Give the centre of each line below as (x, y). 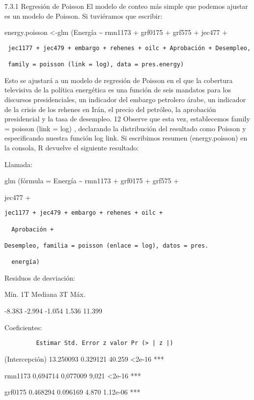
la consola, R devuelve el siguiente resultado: (72, 147)
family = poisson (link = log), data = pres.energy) (96, 65)
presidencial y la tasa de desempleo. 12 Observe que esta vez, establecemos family (127, 119)
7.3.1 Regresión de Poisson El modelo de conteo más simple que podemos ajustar (126, 6)
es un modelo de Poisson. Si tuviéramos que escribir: (84, 15)
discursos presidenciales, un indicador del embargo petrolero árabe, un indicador (125, 99)
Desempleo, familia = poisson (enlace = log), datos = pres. (107, 245)
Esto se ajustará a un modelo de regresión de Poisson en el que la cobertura (119, 80)
